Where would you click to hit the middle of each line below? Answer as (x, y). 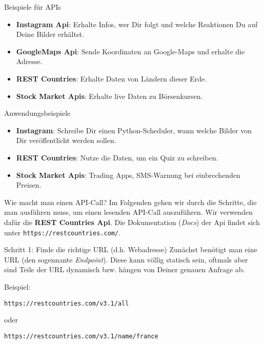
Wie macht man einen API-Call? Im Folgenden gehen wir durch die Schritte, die (130, 202)
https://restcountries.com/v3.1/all (67, 303)
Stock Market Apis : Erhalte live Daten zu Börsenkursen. (109, 96)
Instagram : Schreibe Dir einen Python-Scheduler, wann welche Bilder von (134, 130)
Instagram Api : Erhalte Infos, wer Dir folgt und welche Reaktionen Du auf (137, 24)
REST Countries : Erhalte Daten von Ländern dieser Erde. (111, 78)
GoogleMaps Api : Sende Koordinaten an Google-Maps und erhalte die (130, 51)
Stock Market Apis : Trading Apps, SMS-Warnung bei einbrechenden (128, 175)
